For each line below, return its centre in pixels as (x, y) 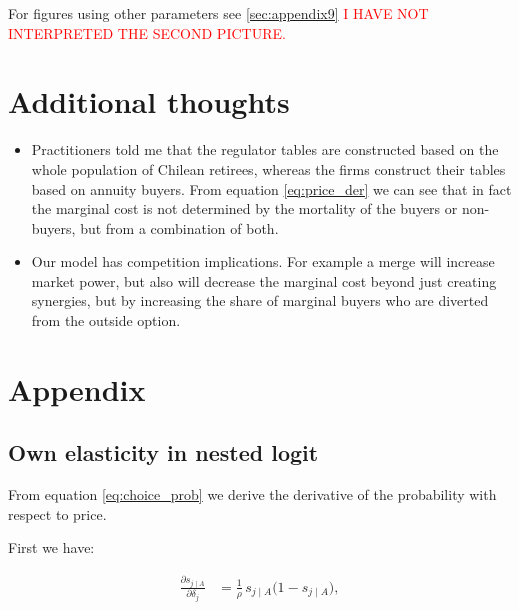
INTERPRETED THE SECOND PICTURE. (147, 32)
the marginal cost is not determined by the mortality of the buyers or (244, 208)
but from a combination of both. (179, 227)
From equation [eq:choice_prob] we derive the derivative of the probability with (252, 494)
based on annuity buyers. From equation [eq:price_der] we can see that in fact (271, 188)
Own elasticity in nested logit (163, 452)
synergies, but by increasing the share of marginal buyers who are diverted (260, 300)
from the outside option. (106, 320)
